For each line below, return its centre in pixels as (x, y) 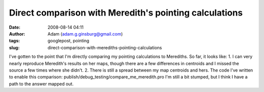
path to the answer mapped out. (41, 84)
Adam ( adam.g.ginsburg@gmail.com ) (85, 34)
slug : (14, 47)
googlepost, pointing (68, 41)
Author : (17, 34)
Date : (15, 27)
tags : (14, 41)
